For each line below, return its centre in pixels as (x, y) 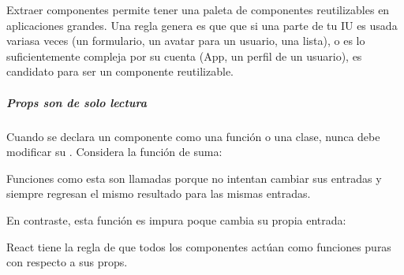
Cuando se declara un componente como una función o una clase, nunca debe (193, 136)
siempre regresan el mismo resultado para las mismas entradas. (159, 193)
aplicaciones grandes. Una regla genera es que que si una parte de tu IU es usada (202, 25)
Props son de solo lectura (77, 102)
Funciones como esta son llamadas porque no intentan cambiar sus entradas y (194, 178)
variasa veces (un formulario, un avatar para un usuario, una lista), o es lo (186, 41)
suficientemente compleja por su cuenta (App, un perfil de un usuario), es (184, 56)
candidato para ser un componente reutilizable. (120, 71)
